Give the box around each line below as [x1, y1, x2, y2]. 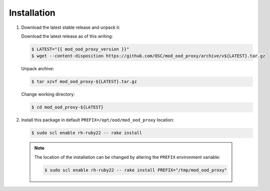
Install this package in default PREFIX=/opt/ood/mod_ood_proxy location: [21, 117, 174, 123]
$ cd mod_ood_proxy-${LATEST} [31, 105, 104, 110]
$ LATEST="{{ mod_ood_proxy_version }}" [31, 46, 129, 52]
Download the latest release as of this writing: [21, 33, 113, 39]
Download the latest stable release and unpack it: [21, 24, 120, 30]
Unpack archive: [21, 66, 55, 72]
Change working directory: [21, 91, 75, 97]
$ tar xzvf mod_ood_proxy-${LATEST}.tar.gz [31, 79, 137, 85]
